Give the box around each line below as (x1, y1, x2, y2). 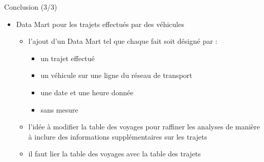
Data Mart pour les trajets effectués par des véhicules (16, 18, 184, 29)
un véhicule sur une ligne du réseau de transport (40, 70, 192, 80)
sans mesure (40, 104, 78, 115)
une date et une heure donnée (40, 87, 134, 97)
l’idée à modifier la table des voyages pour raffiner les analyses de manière (28, 121, 260, 132)
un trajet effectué (40, 52, 95, 63)
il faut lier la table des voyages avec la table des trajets (28, 148, 201, 159)
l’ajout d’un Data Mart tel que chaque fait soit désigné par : (28, 36, 217, 46)
